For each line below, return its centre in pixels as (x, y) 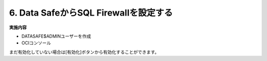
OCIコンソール (36, 43)
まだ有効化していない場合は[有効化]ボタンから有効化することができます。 (84, 52)
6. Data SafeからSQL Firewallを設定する (91, 13)
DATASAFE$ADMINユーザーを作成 (56, 36)
